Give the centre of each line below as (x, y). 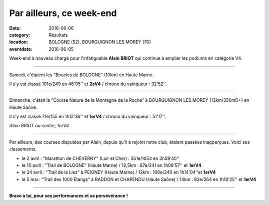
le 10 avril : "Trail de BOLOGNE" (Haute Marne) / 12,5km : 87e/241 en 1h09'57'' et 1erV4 (112, 165)
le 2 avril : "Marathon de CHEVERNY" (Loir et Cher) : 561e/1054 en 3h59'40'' (100, 158)
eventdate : (21, 49)
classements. (23, 149)
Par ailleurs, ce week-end (63, 13)
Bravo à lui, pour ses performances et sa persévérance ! (68, 196)
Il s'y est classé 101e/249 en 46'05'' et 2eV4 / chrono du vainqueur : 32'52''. (88, 84)
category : (20, 35)
